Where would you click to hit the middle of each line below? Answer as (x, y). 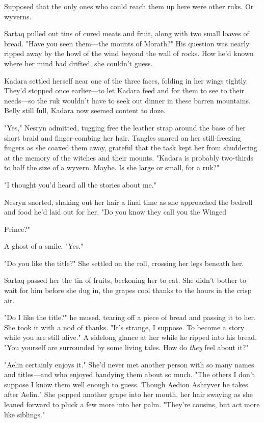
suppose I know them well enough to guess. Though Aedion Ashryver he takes (126, 384)
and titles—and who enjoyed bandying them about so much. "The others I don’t (130, 374)
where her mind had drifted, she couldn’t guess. (78, 63)
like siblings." (25, 414)
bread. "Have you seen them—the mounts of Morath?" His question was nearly (127, 43)
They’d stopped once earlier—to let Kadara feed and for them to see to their (124, 90)
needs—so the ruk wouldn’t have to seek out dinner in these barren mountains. (127, 100)
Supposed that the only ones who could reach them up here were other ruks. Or (129, 6)
